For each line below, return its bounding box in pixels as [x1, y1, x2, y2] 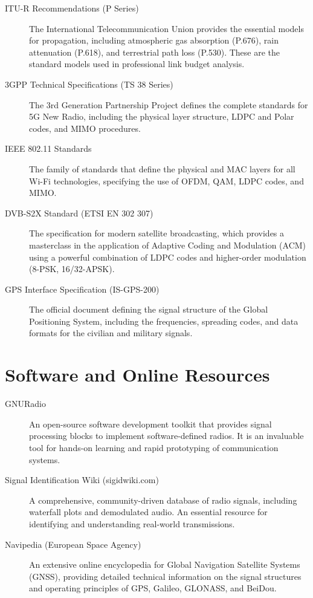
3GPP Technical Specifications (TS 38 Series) [5, 77, 173, 90]
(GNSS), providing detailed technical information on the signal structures [29, 570, 302, 582]
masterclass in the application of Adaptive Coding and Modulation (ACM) [29, 238, 306, 251]
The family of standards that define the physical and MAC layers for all [29, 162, 295, 175]
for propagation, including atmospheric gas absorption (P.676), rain [29, 34, 279, 47]
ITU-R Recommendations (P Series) [5, 2, 139, 14]
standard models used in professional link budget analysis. [29, 57, 245, 70]
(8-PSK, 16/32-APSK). [29, 262, 115, 275]
